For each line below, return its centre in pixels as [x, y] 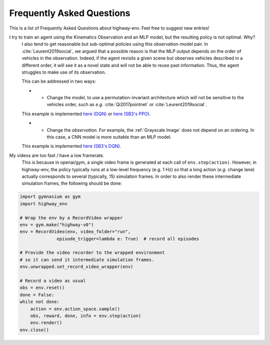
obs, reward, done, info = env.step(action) [86, 316]
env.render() [46, 323]
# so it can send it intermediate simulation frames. [87, 260]
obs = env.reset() [42, 288]
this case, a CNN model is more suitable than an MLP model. [109, 137]
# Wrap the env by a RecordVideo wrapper [71, 218]
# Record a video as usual [53, 281]
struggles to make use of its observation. [64, 72]
